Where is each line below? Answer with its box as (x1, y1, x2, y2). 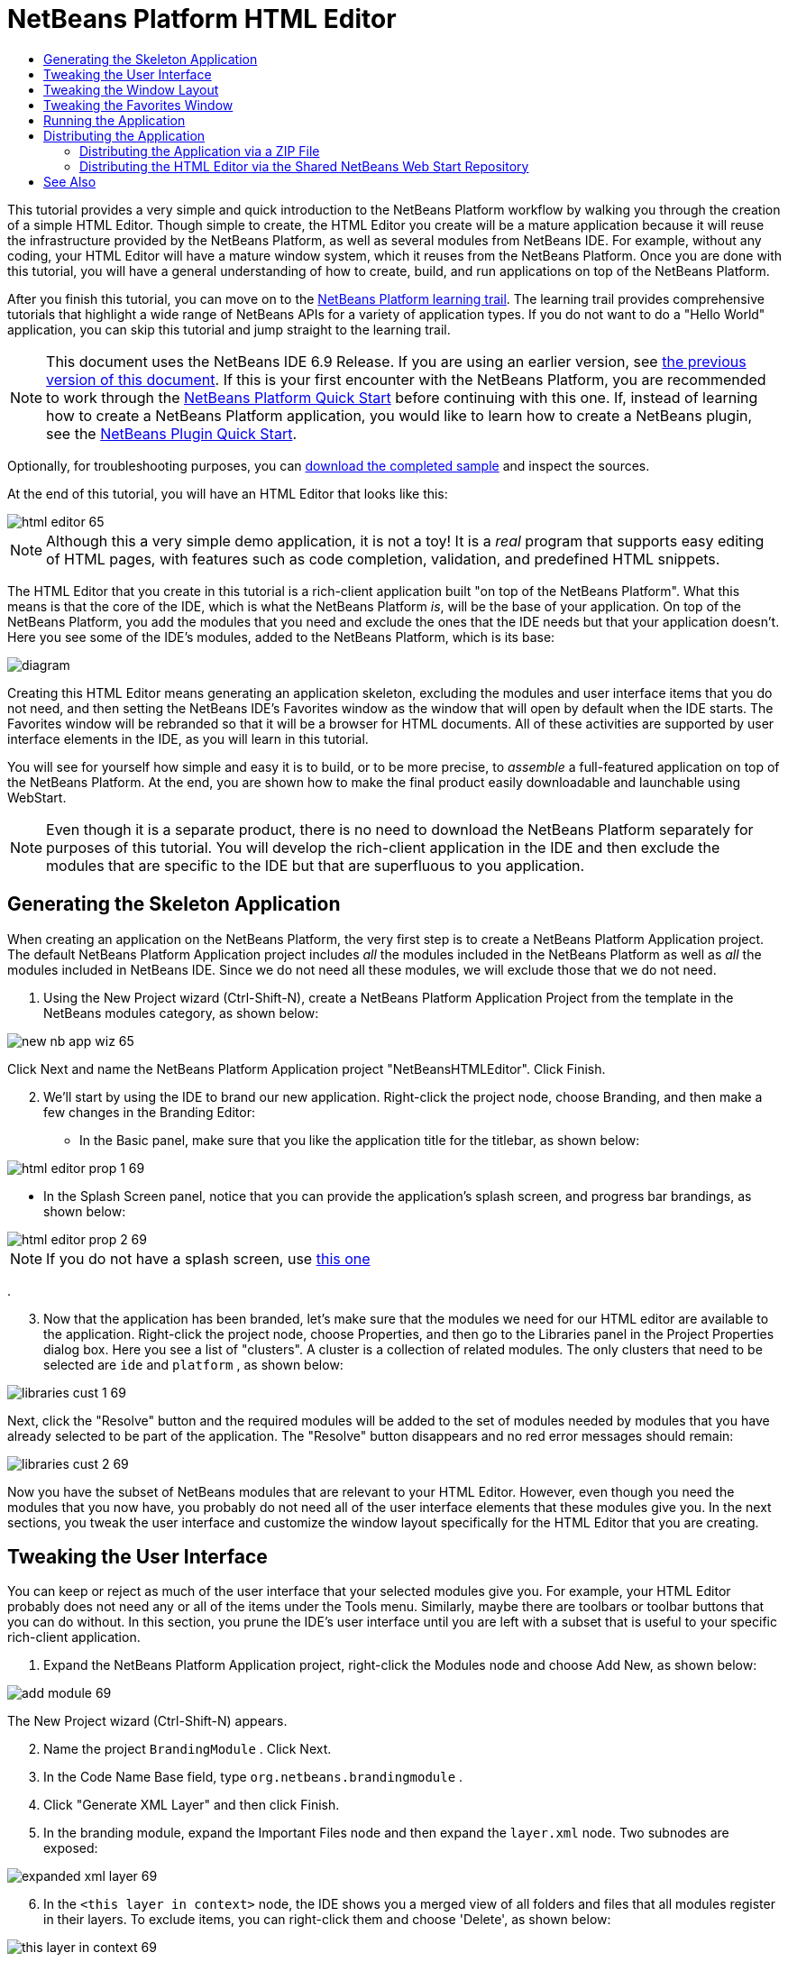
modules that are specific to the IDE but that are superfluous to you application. (46, 856, 585, 875)
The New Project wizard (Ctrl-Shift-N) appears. (7, 1713, 288, 1729)
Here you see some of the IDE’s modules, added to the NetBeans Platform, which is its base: (7, 628, 555, 645)
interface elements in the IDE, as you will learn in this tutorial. (7, 730, 369, 747)
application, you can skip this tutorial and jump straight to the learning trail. (7, 321, 451, 337)
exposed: (43, 1840, 98, 1857)
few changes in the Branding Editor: (43, 1104, 255, 1120)
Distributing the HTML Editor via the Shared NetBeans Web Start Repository (79, 158, 529, 174)
